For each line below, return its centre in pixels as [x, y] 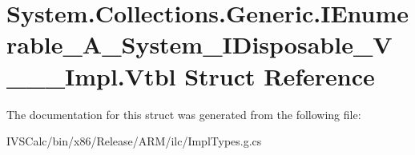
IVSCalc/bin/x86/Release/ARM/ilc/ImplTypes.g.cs [134, 141]
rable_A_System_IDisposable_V [199, 44]
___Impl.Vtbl [91, 76]
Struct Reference [280, 76]
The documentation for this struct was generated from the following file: [184, 114]
